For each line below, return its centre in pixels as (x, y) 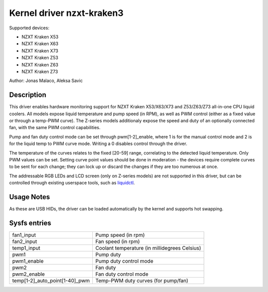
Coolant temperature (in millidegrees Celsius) (148, 248)
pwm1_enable (28, 261)
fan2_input (25, 241)
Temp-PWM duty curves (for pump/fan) (142, 281)
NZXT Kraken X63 (40, 44)
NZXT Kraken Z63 (40, 65)
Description (28, 95)
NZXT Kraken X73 (40, 51)
